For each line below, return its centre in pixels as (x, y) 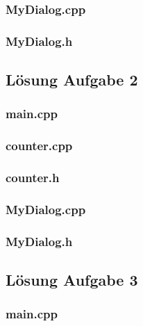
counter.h (33, 178)
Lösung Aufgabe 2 (72, 80)
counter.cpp (39, 146)
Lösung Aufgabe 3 (72, 280)
